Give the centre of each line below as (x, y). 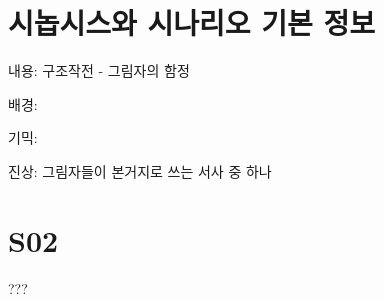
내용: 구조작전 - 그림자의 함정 (99, 70)
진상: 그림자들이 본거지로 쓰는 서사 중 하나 (140, 170)
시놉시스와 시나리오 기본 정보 (192, 22)
